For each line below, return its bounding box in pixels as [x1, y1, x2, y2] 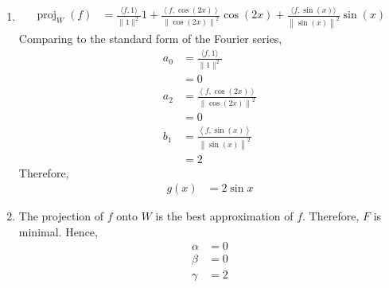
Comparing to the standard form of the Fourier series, [18, 30, 282, 47]
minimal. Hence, [18, 223, 98, 239]
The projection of [18, 208, 104, 224]
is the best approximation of [155, 208, 294, 224]
